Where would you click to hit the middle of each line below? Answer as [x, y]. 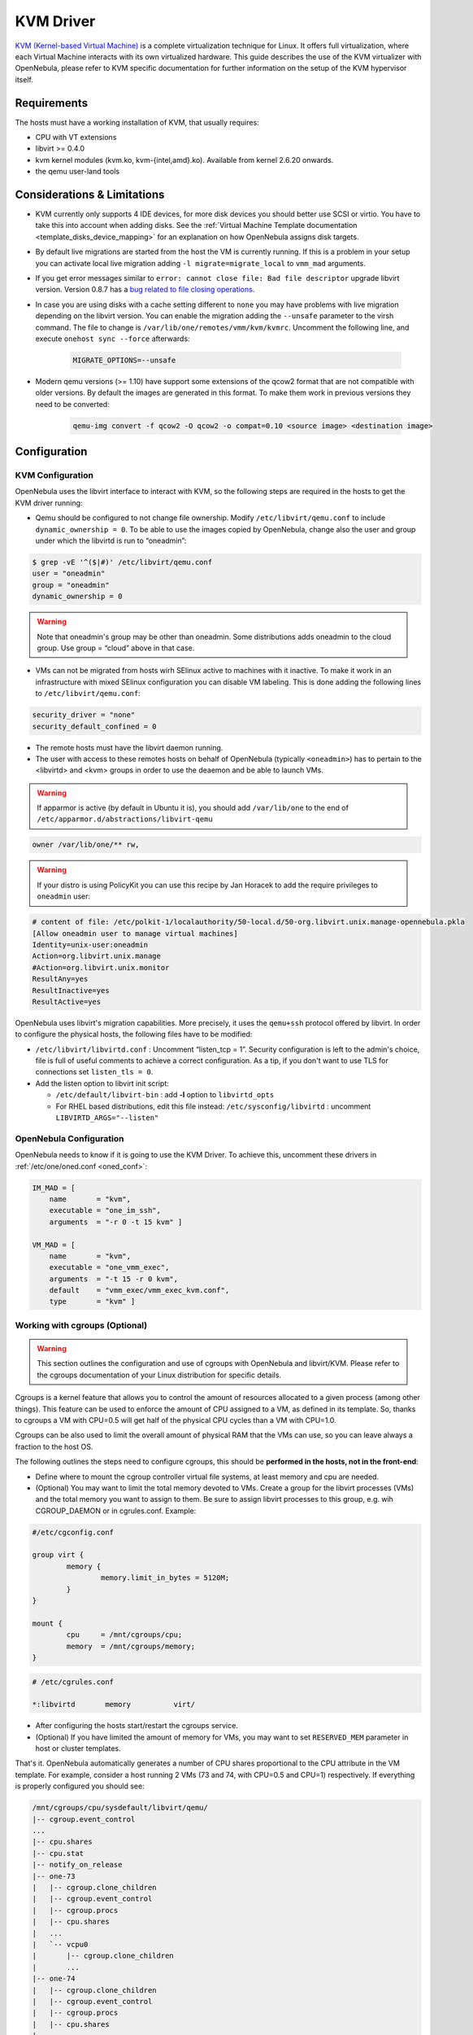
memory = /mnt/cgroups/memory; [130, 1646]
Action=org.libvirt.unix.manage [97, 956]
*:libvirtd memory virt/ [113, 1705]
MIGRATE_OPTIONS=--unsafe [124, 360]
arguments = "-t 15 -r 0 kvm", [114, 1279]
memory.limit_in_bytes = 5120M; [165, 1578]
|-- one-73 [54, 1876]
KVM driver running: [49, 503]
